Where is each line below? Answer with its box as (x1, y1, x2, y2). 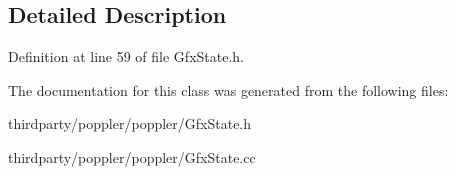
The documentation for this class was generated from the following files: (8, 79, 449, 100)
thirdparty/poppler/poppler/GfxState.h (8, 113, 252, 134)
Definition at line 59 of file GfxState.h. (8, 46, 244, 67)
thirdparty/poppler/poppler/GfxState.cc (8, 146, 256, 167)
